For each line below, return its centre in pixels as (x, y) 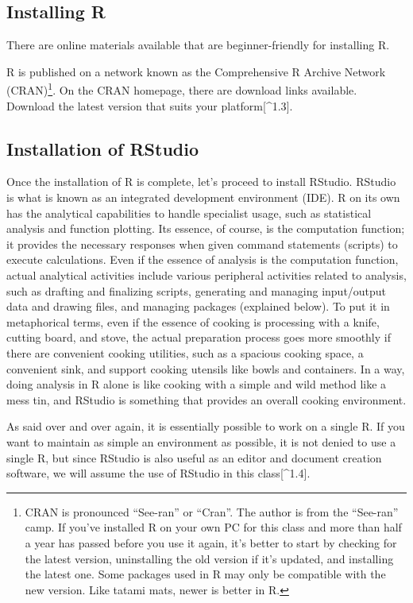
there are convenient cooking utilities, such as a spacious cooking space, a (185, 352)
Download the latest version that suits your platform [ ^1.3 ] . (150, 105)
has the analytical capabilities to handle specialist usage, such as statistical (189, 213)
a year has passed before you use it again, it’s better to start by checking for (211, 542)
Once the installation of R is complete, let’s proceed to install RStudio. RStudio (201, 182)
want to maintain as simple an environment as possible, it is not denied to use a (201, 441)
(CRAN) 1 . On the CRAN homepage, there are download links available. (182, 89)
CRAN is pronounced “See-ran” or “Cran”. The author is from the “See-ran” (212, 511)
